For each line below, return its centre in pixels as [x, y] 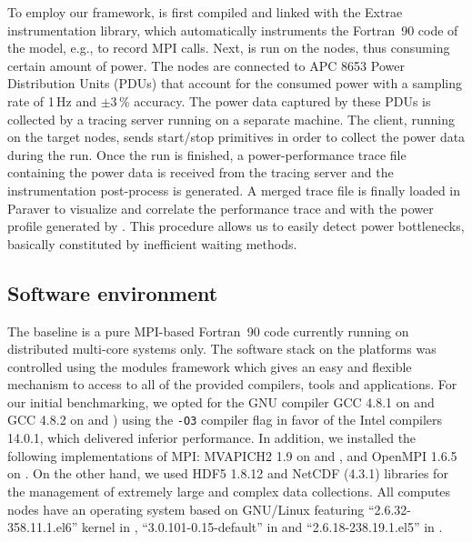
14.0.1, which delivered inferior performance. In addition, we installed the [212, 438]
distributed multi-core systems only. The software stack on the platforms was [222, 349]
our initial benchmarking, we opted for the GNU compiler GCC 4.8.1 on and [221, 401]
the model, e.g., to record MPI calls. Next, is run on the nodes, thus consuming [229, 48]
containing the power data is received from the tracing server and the [201, 172]
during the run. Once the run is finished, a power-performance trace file [207, 154]
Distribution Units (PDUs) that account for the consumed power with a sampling [235, 83]
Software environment [113, 292]
